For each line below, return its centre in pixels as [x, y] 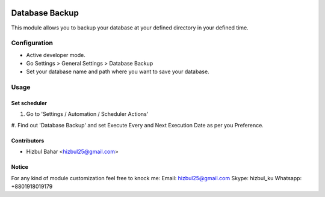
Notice [20, 167]
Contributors [28, 141]
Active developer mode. [56, 55]
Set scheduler [29, 103]
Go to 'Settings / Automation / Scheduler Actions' [87, 114]
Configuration [32, 43]
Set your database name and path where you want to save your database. [118, 71]
